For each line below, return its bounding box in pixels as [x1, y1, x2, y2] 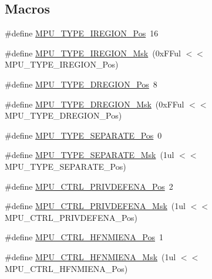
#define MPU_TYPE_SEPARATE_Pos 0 [5, 129, 162, 141]
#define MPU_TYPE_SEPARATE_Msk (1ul [5, 149, 174, 161]
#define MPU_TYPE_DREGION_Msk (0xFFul [5, 98, 184, 110]
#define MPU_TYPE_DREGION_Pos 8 [5, 78, 157, 90]
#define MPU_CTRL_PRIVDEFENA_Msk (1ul [5, 200, 186, 212]
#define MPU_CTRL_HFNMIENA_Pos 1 [5, 231, 163, 243]
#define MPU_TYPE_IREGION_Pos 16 [5, 27, 159, 39]
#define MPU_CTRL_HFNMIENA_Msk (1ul [5, 250, 176, 263]
